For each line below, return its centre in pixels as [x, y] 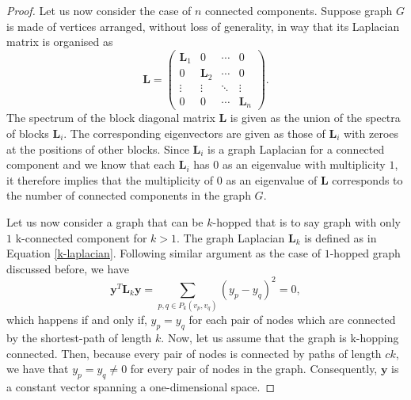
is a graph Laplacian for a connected [296, 149]
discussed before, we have [68, 268]
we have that [38, 369]
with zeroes [371, 133]
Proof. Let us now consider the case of [99, 10]
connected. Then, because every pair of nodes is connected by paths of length [194, 353]
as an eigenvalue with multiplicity [304, 164]
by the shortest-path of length [79, 337]
